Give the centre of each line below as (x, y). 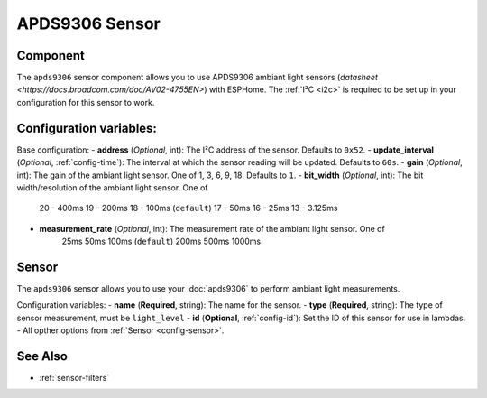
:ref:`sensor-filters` (74, 378)
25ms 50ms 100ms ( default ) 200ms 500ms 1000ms (161, 241)
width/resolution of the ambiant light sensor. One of (112, 187)
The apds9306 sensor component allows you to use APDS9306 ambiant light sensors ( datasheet (198, 78)
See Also (42, 356)
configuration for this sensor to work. (86, 102)
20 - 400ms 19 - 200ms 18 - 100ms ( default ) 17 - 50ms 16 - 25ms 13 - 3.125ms (188, 208)
